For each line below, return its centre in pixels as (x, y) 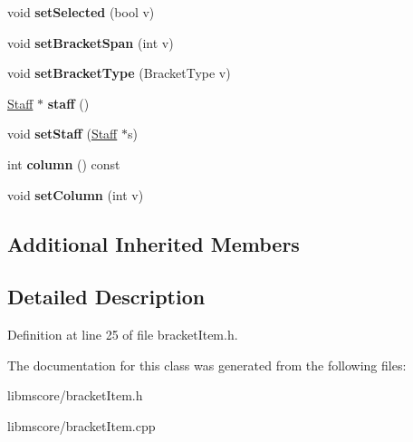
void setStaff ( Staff (62, 134)
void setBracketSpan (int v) (91, 42)
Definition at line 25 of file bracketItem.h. (123, 335)
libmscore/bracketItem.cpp (82, 425)
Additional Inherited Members (154, 243)
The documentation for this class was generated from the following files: (207, 365)
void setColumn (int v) (76, 194)
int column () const (64, 163)
